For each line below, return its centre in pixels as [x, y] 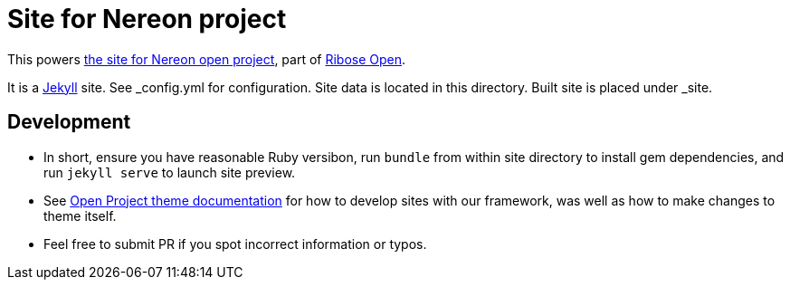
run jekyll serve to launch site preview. [170, 172]
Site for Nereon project [147, 19]
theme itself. [80, 215]
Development [69, 122]
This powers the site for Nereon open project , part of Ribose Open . [207, 59]
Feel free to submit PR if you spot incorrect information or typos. [235, 244]
